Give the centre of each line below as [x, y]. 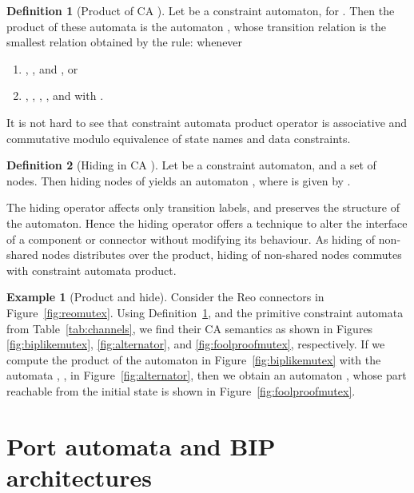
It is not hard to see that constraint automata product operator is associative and [207, 122]
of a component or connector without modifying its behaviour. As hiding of [191, 239]
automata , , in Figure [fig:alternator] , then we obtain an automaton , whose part [207, 375]
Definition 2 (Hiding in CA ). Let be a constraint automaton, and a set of [191, 165]
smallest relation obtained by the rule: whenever [125, 42]
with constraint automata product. [92, 270]
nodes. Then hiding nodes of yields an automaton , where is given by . [179, 180]
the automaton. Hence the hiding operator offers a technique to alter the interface [207, 223]
